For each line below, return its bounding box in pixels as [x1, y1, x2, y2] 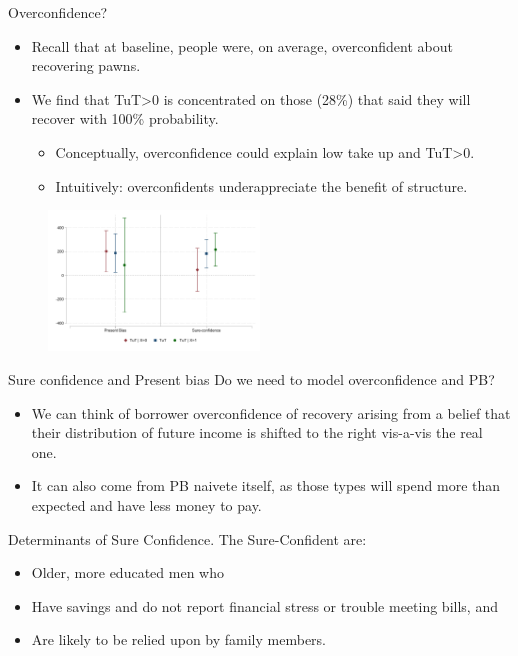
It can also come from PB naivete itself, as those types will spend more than [31, 475, 501, 496]
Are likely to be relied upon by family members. [31, 629, 326, 650]
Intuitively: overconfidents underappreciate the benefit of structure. [55, 175, 468, 196]
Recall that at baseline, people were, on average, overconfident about [31, 35, 453, 56]
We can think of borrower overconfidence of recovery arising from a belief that [31, 402, 511, 423]
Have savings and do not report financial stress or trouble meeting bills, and [31, 595, 498, 616]
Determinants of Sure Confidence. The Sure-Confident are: [8, 528, 367, 549]
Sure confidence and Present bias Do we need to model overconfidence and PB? [8, 369, 495, 390]
